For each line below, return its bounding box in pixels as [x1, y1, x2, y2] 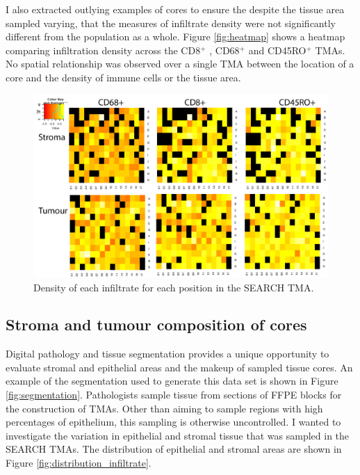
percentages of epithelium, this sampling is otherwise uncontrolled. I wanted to [6, 414, 341, 429]
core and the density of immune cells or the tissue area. [6, 70, 241, 84]
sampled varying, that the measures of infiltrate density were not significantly [6, 15, 336, 30]
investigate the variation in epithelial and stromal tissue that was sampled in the [6, 428, 350, 442]
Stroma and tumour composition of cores [6, 314, 307, 335]
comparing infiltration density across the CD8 [6, 42, 201, 57]
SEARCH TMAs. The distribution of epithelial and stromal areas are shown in [6, 442, 342, 456]
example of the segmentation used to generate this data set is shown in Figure [6, 373, 338, 388]
